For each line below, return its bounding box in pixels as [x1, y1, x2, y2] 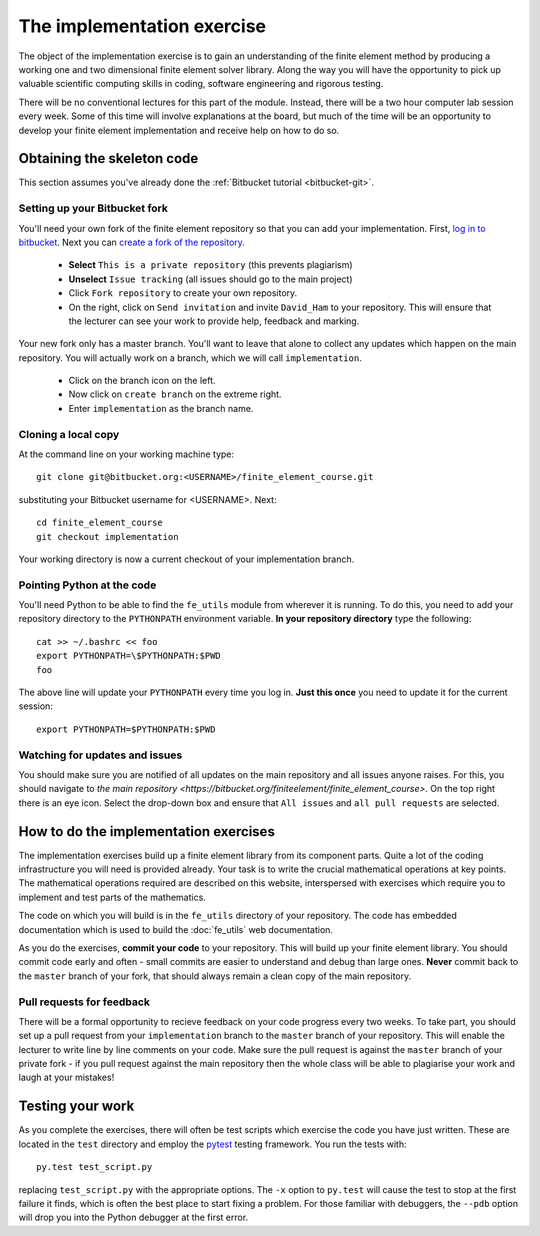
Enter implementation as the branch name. [68, 402, 254, 414]
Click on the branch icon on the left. [68, 375, 216, 387]
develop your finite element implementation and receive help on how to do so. [18, 124, 340, 136]
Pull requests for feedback [18, 995, 150, 1009]
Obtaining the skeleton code [18, 150, 199, 167]
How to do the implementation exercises [18, 823, 275, 840]
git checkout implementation [36, 531, 179, 542]
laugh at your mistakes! [18, 1071, 115, 1084]
